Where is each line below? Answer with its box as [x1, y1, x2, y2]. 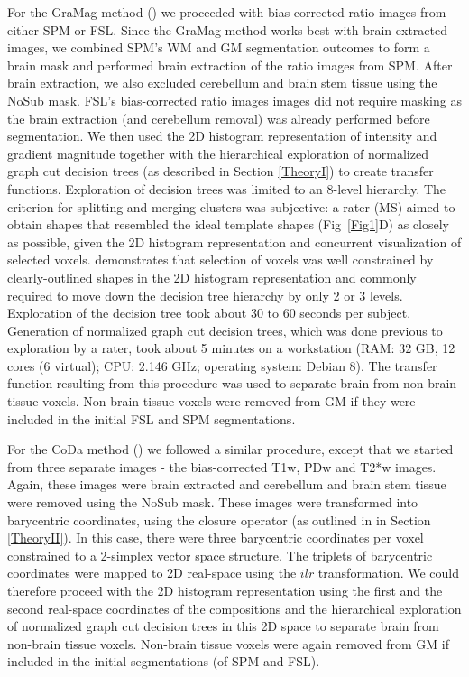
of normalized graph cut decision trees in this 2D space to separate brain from [7, 617, 439, 635]
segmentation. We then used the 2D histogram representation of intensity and [7, 126, 437, 145]
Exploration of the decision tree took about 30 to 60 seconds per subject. [7, 303, 411, 322]
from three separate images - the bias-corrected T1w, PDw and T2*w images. [7, 457, 437, 476]
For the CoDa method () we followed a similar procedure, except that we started [7, 440, 454, 459]
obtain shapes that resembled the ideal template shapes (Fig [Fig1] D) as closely [7, 215, 449, 234]
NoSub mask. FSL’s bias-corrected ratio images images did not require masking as [7, 90, 462, 109]
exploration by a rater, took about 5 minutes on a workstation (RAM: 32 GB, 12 [7, 338, 455, 357]
